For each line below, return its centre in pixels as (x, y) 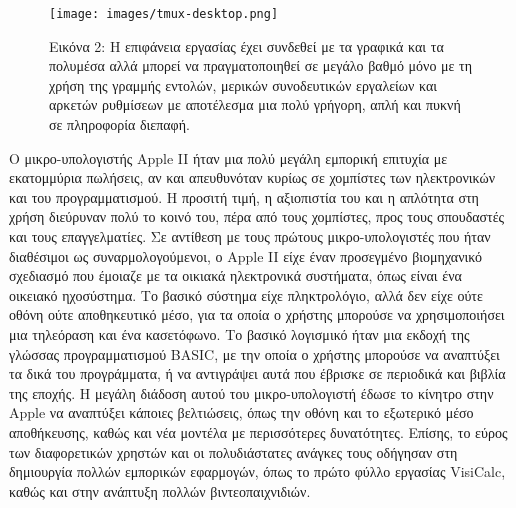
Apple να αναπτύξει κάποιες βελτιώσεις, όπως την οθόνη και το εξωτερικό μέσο (241, 412)
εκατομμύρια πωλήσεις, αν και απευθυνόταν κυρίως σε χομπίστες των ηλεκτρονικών (252, 177)
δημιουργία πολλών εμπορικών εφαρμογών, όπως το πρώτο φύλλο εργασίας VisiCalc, (257, 471)
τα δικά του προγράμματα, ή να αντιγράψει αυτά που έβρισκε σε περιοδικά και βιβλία (257, 373)
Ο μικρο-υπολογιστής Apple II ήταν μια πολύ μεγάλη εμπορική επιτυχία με (228, 157)
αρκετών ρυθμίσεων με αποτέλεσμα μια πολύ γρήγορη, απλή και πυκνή (255, 104)
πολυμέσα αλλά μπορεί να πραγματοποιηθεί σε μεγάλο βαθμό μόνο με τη (261, 65)
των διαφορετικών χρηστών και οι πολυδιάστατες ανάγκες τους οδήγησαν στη (233, 451)
